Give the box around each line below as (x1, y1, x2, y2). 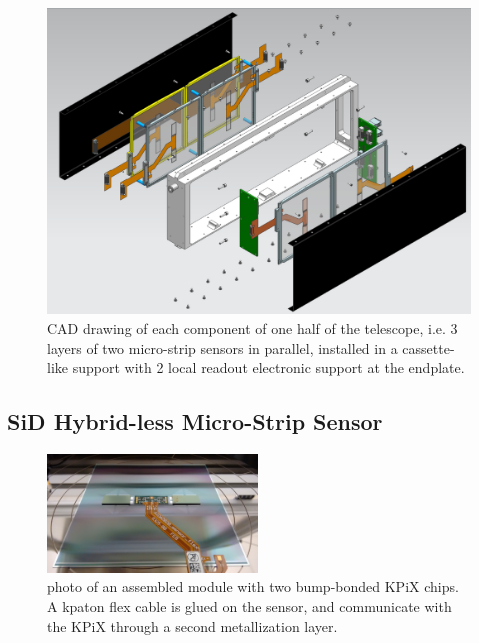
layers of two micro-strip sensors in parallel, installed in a (47, 337, 398, 358)
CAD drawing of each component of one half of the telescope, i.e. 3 (47, 318, 458, 338)
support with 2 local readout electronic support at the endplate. (72, 357, 465, 378)
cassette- (402, 337, 455, 358)
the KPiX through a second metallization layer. (47, 615, 338, 636)
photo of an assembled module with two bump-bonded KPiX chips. (47, 576, 459, 597)
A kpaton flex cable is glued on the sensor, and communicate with (47, 595, 452, 616)
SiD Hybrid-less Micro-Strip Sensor (7, 406, 383, 437)
